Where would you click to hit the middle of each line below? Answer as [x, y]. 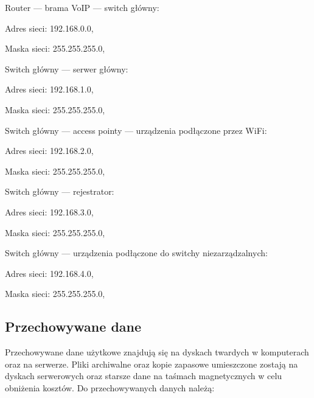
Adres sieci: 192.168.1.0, [49, 89]
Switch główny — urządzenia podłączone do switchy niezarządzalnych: [136, 253]
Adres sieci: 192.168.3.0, [49, 211]
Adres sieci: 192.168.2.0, [49, 151]
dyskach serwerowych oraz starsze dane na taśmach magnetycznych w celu [144, 376]
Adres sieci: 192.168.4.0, [49, 273]
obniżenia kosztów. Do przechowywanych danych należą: [110, 387]
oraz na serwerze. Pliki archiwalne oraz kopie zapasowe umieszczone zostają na [152, 364]
